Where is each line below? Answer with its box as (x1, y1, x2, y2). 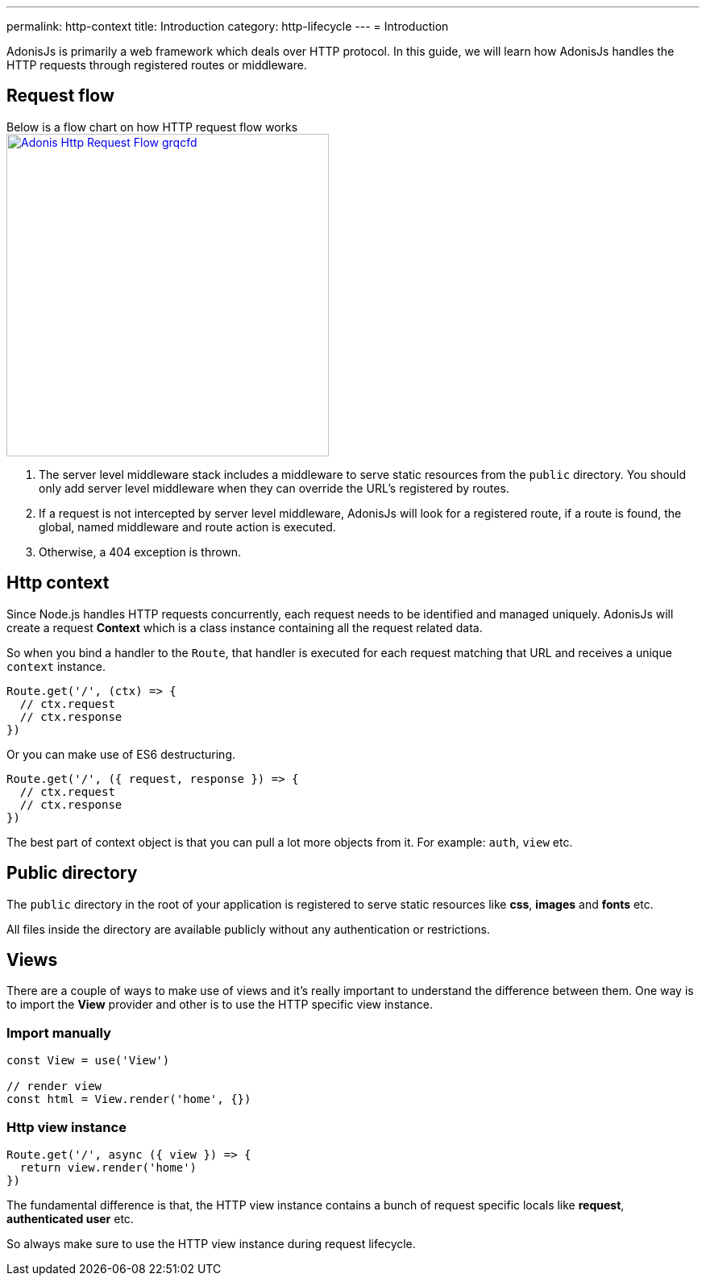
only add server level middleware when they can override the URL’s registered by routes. (39, 481, 509, 495)
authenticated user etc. (6, 1211, 134, 1226)
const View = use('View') (6, 1054, 170, 1068)
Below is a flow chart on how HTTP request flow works (6, 119, 298, 134)
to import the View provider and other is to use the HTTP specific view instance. (6, 997, 433, 1012)
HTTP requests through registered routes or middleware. (6, 58, 307, 72)
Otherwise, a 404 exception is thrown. (39, 544, 242, 559)
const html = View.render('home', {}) (6, 1093, 251, 1106)
